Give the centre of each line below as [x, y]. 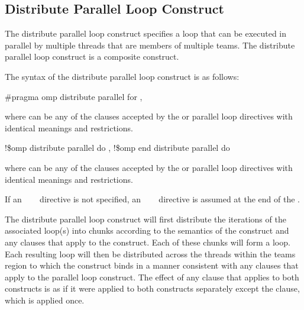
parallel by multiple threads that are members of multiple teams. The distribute [150, 45]
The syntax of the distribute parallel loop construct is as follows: [122, 76]
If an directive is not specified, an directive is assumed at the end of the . [152, 199]
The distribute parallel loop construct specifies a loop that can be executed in [146, 33]
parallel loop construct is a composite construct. [92, 56]
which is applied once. [45, 300]
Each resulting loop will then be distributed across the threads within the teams [150, 254]
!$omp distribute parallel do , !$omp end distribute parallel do [117, 148]
